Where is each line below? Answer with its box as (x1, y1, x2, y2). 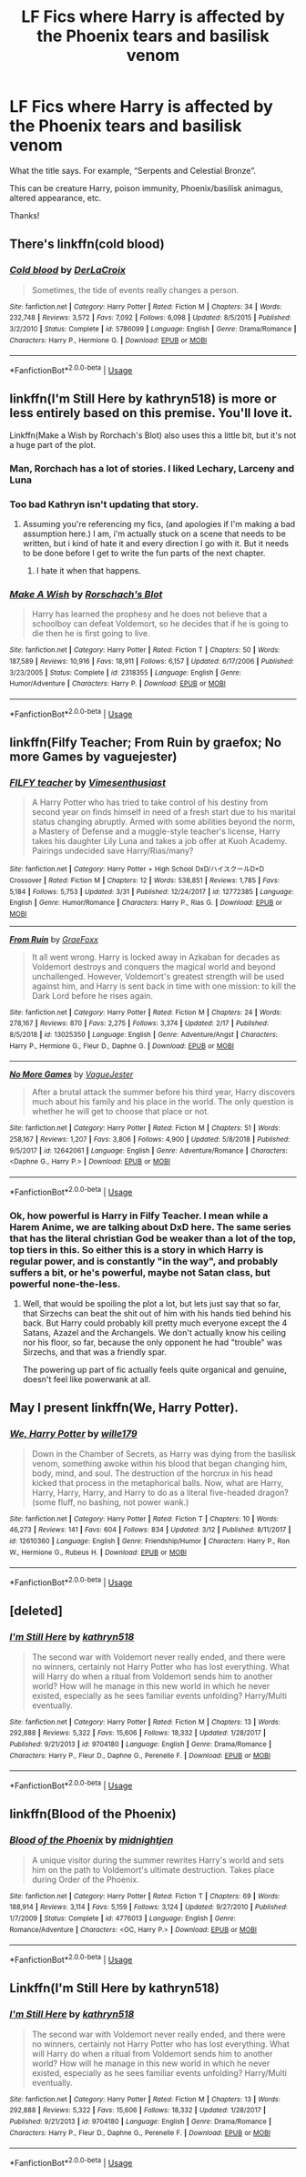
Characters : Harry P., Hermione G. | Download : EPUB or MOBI (9, 335, 208, 345)
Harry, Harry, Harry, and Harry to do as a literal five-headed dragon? (31, 1487, 289, 1498)
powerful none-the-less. (9, 1277, 121, 1290)
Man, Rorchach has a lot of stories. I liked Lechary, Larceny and (9, 462, 295, 474)
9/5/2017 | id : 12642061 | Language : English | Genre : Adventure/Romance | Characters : (9, 1145, 289, 1155)
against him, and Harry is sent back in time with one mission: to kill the (31, 981, 296, 992)
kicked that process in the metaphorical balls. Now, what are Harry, (31, 1477, 284, 1488)
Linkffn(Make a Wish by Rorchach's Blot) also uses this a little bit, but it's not (9, 430, 297, 441)
